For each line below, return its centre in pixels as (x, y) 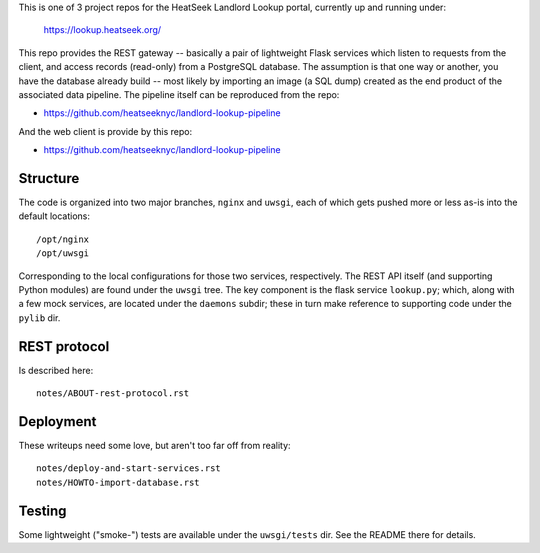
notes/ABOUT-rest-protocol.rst (113, 393)
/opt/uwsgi (63, 253)
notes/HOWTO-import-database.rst (118, 482)
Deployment (57, 421)
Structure (49, 178)
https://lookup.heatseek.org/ (102, 30)
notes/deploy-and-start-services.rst (129, 468)
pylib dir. (39, 317)
